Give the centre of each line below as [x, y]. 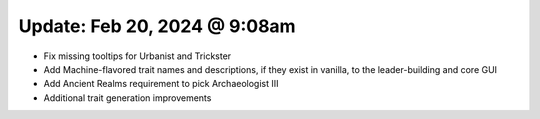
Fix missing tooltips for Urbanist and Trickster [137, 56]
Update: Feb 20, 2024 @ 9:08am [157, 26]
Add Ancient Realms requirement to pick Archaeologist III [161, 84]
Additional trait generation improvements [127, 97]
